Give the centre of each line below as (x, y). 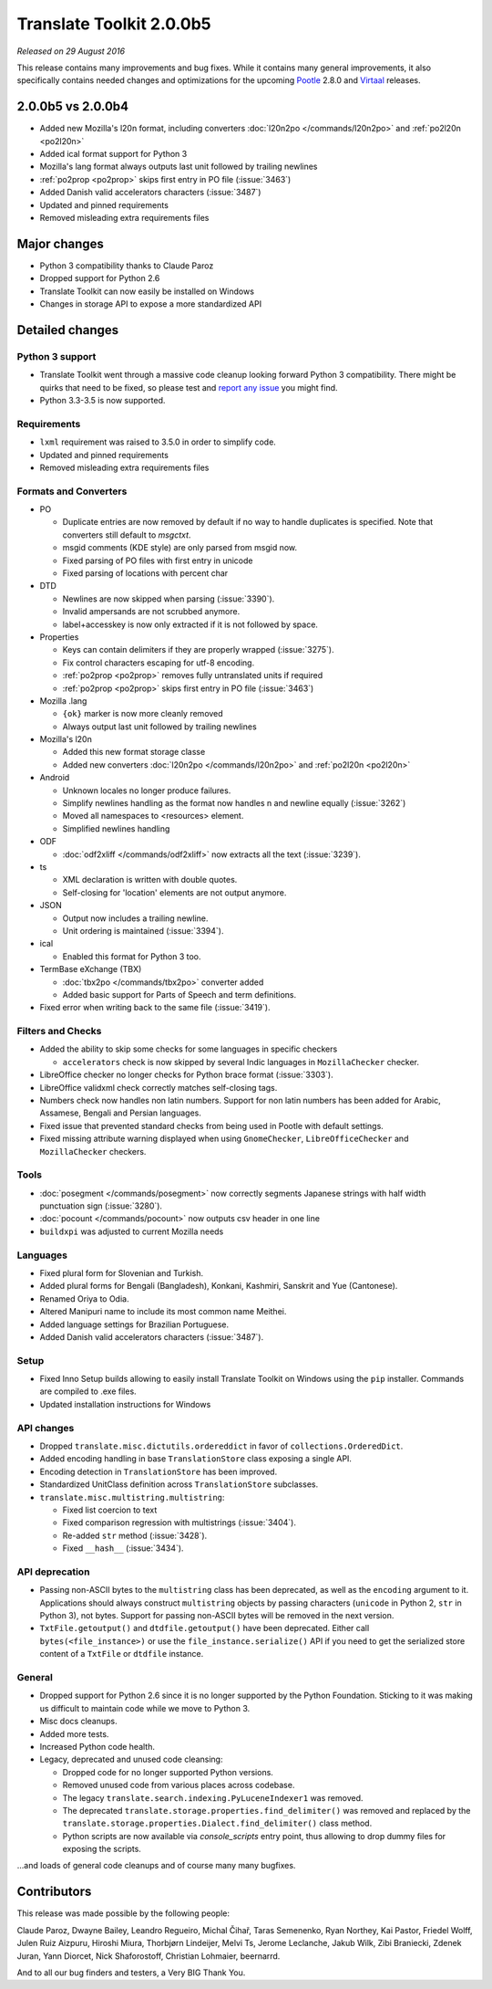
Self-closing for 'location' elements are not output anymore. (174, 892)
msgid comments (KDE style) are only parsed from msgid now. (180, 548)
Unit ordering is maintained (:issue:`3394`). (143, 930)
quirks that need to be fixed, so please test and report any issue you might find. (189, 387)
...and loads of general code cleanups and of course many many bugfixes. (156, 1866)
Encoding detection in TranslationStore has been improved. (159, 1471)
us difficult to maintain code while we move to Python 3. (145, 1708)
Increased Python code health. (97, 1746)
